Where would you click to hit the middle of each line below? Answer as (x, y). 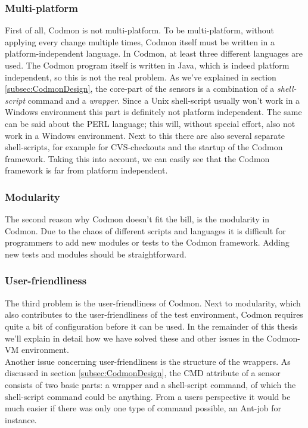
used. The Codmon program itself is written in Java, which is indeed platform (147, 65)
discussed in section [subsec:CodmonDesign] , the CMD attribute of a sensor (143, 373)
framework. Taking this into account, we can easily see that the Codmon (137, 158)
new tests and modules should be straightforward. (96, 254)
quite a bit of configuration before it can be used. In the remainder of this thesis (151, 326)
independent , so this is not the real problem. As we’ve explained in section (141, 77)
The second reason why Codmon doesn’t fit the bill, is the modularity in (137, 219)
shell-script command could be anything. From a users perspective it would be (148, 396)
